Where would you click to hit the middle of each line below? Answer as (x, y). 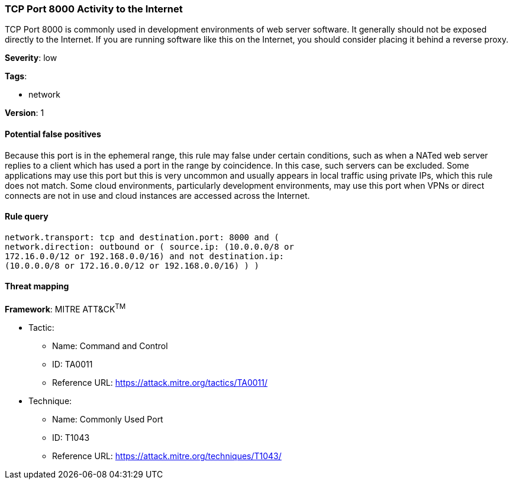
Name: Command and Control (110, 346)
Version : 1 (25, 113)
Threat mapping (37, 286)
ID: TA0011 (72, 364)
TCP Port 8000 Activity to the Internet (94, 9)
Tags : (16, 76)
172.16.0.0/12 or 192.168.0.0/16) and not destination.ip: (145, 256)
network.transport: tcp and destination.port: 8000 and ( (142, 237)
